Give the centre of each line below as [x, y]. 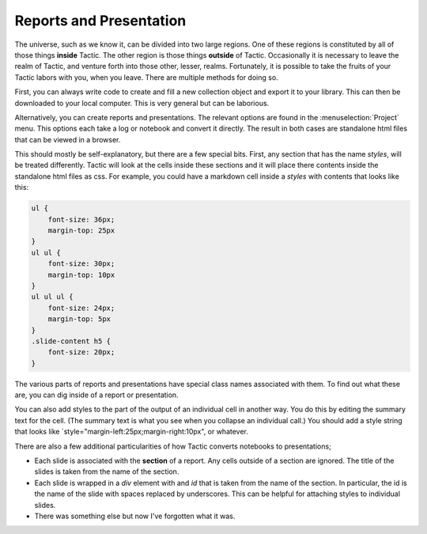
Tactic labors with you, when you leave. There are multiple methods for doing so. [146, 77]
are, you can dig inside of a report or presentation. [96, 395]
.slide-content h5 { [71, 341]
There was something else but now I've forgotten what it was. [135, 516]
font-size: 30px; [81, 264]
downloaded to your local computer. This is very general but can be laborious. [142, 103]
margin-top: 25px [81, 231]
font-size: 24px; [81, 308]
